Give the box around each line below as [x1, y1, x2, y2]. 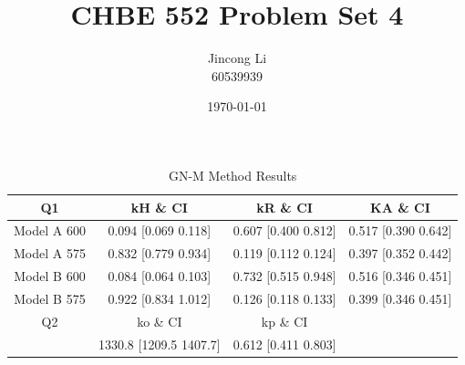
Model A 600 [14, 221, 86, 240]
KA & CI [370, 197, 430, 216]
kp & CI [261, 311, 308, 330]
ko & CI [137, 311, 182, 330]
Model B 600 [14, 266, 86, 286]
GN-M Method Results [168, 165, 297, 184]
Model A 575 [14, 244, 86, 263]
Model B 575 [14, 288, 86, 308]
